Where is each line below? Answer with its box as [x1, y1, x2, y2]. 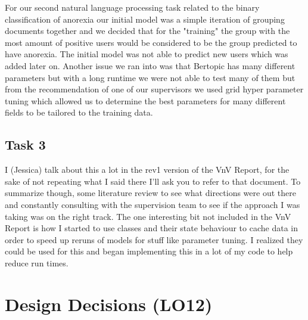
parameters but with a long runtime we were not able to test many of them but [5, 71, 295, 83]
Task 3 [5, 135, 46, 154]
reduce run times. [5, 256, 69, 269]
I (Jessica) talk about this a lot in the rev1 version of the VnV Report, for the [5, 163, 290, 176]
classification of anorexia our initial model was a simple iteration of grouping [5, 13, 285, 25]
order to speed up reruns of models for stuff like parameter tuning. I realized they [5, 233, 303, 246]
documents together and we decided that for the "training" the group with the [5, 24, 290, 37]
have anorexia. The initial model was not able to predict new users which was [5, 48, 288, 60]
